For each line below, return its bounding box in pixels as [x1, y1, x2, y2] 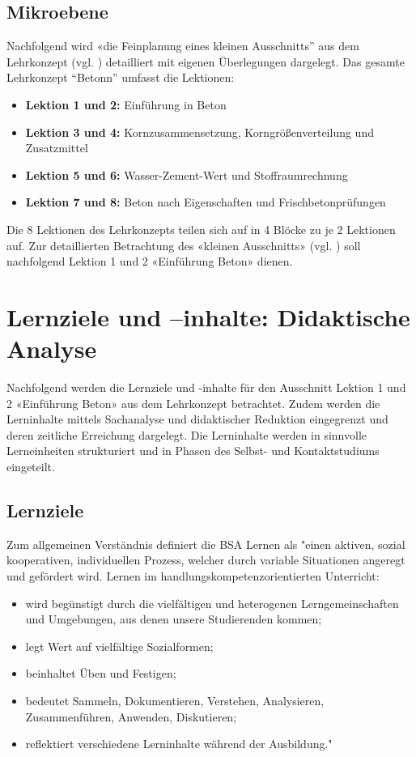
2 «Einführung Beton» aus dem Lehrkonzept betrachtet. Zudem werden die [6, 394, 380, 411]
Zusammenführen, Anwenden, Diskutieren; [25, 708, 237, 725]
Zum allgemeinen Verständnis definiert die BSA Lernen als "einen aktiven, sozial [6, 535, 405, 552]
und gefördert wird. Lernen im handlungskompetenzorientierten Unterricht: [6, 568, 380, 584]
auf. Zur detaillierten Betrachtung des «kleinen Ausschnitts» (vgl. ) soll [6, 236, 361, 253]
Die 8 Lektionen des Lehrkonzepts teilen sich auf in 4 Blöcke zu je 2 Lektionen [6, 220, 396, 237]
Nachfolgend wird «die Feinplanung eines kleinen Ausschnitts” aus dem [6, 37, 359, 54]
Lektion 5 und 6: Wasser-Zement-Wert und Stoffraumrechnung [25, 166, 348, 183]
